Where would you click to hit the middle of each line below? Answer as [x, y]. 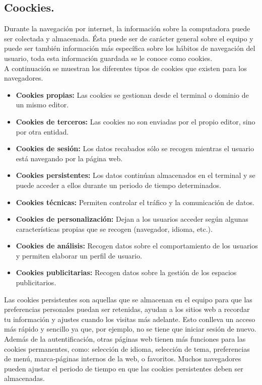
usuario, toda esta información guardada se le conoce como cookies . [108, 58]
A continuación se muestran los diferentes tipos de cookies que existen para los [125, 68]
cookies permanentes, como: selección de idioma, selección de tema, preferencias [127, 348]
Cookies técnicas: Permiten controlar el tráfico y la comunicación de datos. [135, 202]
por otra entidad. [42, 131]
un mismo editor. [42, 105]
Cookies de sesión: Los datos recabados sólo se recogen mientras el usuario [135, 148]
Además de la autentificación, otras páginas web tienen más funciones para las [125, 339]
